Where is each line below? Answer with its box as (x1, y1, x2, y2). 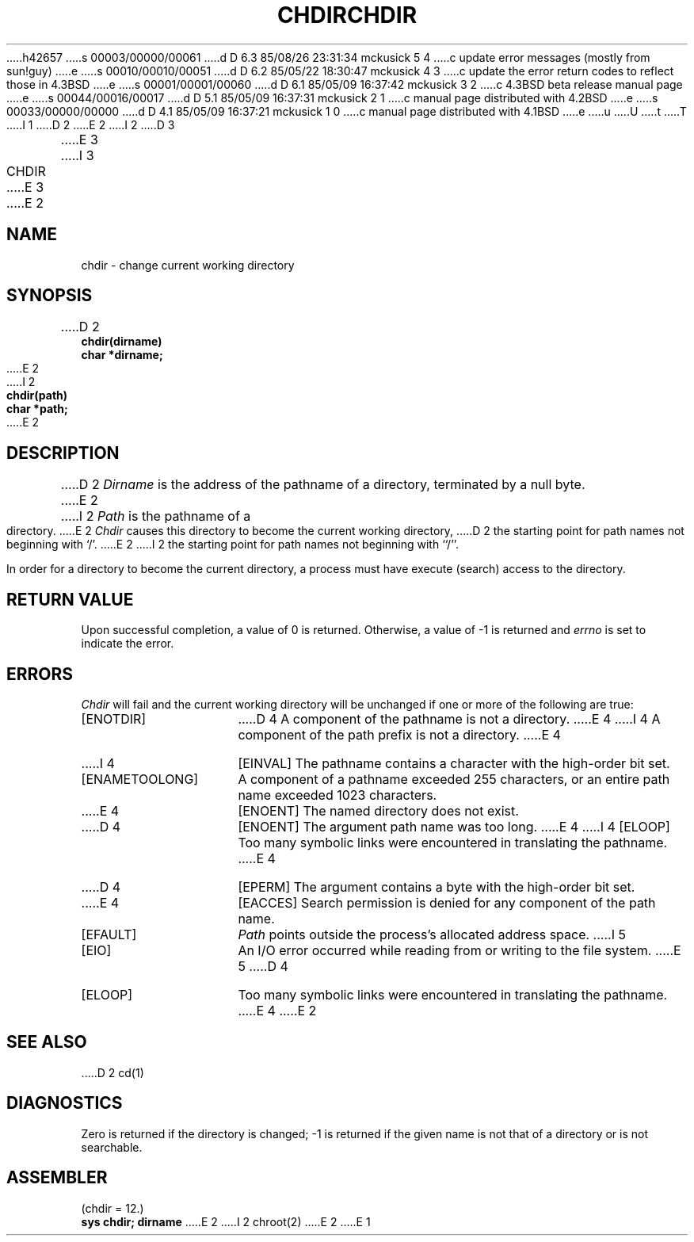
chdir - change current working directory (81, 258, 295, 272)
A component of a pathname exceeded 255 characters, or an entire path (238, 770, 670, 787)
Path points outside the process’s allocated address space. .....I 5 (238, 926, 626, 942)
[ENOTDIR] (81, 710, 147, 727)
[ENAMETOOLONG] (81, 770, 199, 787)
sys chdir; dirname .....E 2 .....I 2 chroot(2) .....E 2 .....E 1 (81, 1214, 371, 1229)
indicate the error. (81, 636, 174, 651)
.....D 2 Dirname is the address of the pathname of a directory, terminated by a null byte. (60, 476, 585, 493)
